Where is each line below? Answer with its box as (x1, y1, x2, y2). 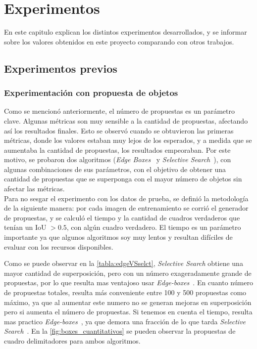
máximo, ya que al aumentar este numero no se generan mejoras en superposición (4, 297, 252, 307)
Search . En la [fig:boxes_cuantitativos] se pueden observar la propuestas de (4, 326, 236, 336)
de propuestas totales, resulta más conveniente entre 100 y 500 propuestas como (4, 287, 247, 297)
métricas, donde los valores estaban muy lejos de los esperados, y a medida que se (4, 135, 252, 145)
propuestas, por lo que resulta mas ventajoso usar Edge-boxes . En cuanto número (4, 277, 253, 288)
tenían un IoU (4, 222, 47, 232)
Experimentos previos (4, 60, 117, 76)
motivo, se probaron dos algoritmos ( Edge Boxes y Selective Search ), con (4, 154, 231, 165)
